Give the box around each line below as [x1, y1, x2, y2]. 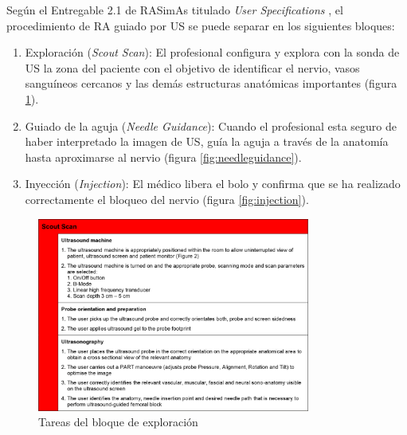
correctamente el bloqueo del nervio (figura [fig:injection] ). [25, 190, 309, 207]
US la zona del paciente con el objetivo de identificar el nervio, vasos [25, 59, 360, 76]
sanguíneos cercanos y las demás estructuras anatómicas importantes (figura [25, 75, 397, 92]
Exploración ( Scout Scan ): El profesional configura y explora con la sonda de [25, 44, 400, 61]
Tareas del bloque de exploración [38, 413, 198, 430]
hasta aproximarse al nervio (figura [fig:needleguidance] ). [25, 148, 302, 165]
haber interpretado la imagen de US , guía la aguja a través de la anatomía [25, 133, 389, 150]
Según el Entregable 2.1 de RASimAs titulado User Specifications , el [6, 2, 343, 18]
